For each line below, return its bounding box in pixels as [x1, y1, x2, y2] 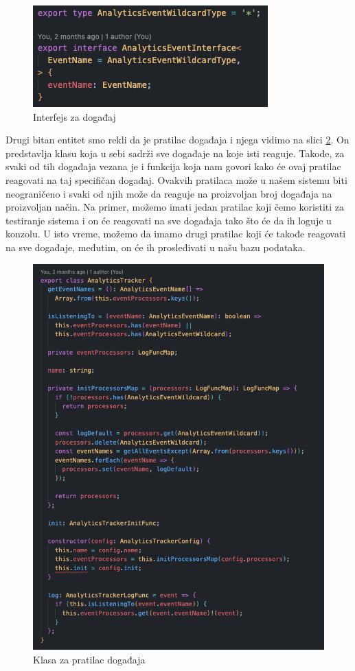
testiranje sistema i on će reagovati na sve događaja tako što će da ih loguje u [5, 213, 332, 227]
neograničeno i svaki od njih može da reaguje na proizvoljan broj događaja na [5, 186, 332, 200]
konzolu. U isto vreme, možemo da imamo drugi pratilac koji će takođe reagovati [5, 226, 346, 241]
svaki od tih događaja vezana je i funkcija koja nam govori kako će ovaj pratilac [5, 159, 341, 174]
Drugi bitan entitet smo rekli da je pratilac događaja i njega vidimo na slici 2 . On [5, 132, 350, 147]
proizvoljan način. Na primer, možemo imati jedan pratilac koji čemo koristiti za [5, 200, 344, 214]
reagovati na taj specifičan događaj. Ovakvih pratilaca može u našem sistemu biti [5, 172, 347, 187]
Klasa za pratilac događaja [33, 652, 146, 666]
